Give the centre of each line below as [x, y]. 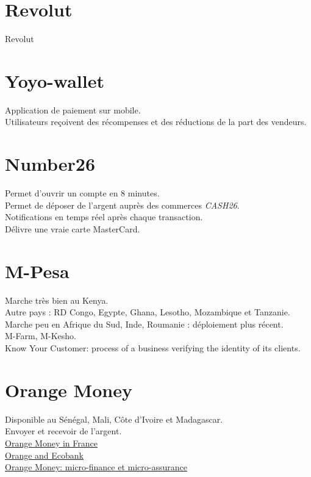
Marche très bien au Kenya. [57, 300]
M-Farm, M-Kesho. [41, 336]
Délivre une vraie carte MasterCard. [73, 228]
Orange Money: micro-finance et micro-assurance [96, 467]
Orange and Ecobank [44, 455]
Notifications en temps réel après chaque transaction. [104, 217]
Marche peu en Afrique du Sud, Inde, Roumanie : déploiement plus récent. [144, 324]
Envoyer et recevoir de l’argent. [63, 431]
